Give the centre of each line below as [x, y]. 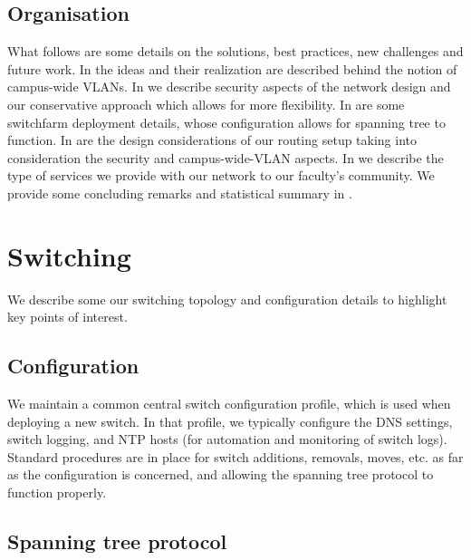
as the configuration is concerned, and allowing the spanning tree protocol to [221, 474]
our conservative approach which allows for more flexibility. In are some [206, 104]
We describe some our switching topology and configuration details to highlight [227, 299]
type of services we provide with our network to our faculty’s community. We [221, 175]
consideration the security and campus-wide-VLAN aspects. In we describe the [226, 157]
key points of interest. [67, 317]
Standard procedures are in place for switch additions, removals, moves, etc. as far [235, 456]
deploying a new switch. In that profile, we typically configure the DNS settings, [230, 421]
